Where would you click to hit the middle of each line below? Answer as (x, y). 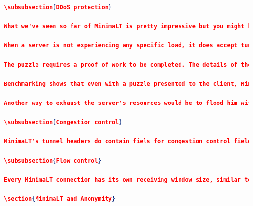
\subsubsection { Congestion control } (63, 122)
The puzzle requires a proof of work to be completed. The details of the (128, 65)
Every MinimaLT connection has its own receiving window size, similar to (128, 179)
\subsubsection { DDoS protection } (58, 7)
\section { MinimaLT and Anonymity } (60, 198)
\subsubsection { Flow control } (53, 160)
